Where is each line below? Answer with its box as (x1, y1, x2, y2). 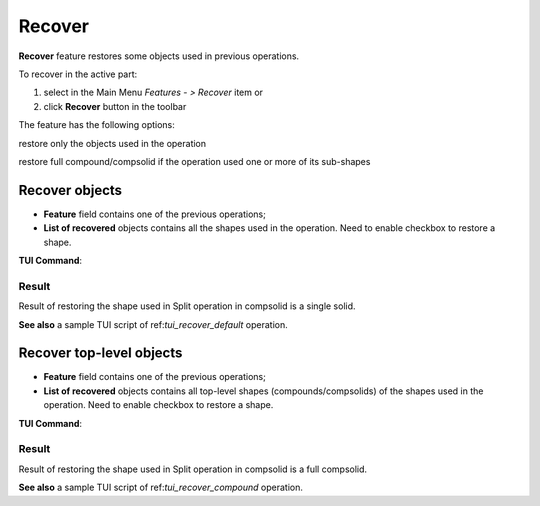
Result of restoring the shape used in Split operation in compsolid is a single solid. (18, 300, 356, 312)
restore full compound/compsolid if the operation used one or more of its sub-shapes (18, 155, 371, 167)
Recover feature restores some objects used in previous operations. (18, 50, 300, 62)
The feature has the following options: (18, 119, 175, 131)
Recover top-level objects (18, 345, 183, 362)
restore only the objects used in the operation (18, 137, 207, 149)
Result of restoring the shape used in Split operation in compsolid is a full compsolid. (18, 463, 368, 475)
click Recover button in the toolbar (43, 100, 187, 112)
